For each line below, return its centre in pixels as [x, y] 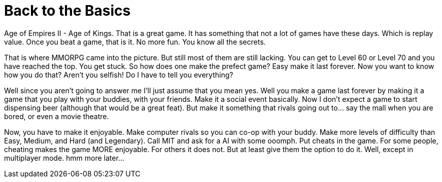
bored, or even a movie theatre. [57, 116]
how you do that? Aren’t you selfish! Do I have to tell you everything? [119, 75]
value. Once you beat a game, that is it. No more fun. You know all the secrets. [135, 42]
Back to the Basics [67, 11]
